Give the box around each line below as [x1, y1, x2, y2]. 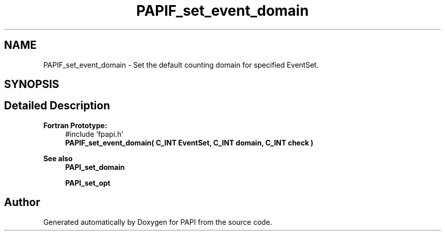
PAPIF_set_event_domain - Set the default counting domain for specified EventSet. [43, 60, 319, 69]
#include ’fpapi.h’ [65, 129, 123, 138]
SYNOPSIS [4, 78, 59, 91]
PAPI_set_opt [65, 178, 111, 187]
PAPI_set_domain [65, 162, 125, 171]
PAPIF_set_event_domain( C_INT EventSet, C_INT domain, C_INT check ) [65, 138, 313, 147]
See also [43, 154, 73, 163]
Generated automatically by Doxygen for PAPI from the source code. [43, 217, 272, 226]
